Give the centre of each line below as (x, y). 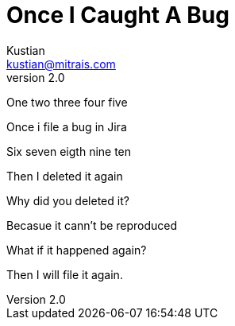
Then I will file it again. (65, 274)
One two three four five (67, 102)
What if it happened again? (77, 250)
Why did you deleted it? (68, 200)
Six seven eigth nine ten (69, 151)
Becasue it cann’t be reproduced (92, 225)
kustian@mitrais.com (61, 64)
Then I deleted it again (65, 176)
